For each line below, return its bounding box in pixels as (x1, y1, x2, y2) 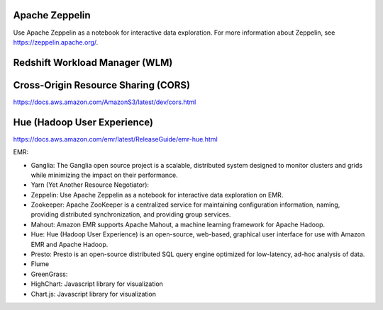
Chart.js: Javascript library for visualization (30, 289, 156, 298)
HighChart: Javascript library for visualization (30, 280, 163, 288)
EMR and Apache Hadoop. (30, 240, 109, 248)
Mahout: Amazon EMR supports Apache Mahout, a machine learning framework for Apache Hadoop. (30, 220, 326, 229)
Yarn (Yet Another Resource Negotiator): (30, 180, 149, 189)
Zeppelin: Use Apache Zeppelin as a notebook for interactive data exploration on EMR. (30, 190, 284, 199)
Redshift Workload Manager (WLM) (13, 57, 173, 69)
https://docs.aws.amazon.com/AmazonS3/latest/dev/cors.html (13, 98, 196, 106)
